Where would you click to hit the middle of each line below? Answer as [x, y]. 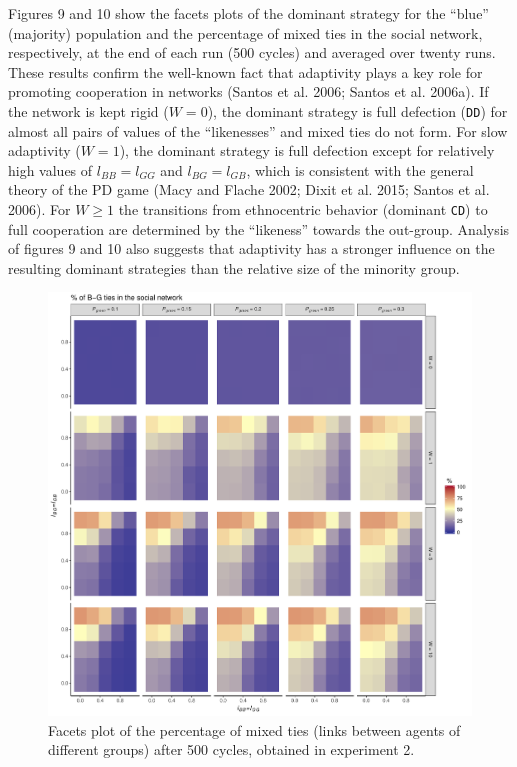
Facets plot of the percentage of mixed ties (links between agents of [254, 729]
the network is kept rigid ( [88, 110]
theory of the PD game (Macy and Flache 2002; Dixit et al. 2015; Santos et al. [249, 189]
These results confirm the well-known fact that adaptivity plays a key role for [245, 71]
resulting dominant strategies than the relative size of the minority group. [234, 267]
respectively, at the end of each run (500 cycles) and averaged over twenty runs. [252, 52]
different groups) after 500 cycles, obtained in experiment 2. [231, 749]
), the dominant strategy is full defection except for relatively [307, 150]
